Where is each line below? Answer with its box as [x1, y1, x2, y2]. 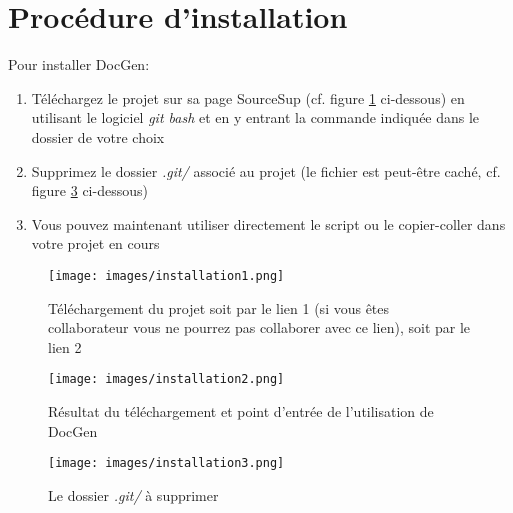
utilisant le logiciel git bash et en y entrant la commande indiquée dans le [31, 107, 480, 128]
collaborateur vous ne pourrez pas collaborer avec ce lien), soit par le [48, 317, 471, 338]
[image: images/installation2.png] [48, 372, 285, 387]
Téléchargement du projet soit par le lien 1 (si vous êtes [48, 297, 390, 318]
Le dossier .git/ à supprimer [48, 484, 219, 505]
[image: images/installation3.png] [48, 456, 285, 471]
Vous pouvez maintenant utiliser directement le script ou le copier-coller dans [31, 213, 506, 234]
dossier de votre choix [31, 126, 165, 147]
